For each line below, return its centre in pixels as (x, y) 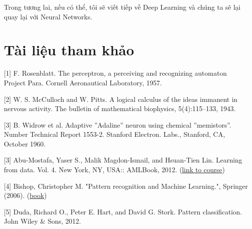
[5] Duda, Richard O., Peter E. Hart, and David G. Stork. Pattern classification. (123, 211)
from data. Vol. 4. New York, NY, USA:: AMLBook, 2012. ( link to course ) (115, 170)
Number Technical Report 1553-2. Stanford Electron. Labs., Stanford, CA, (115, 134)
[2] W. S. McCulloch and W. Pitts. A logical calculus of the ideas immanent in (121, 99)
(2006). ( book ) (25, 195)
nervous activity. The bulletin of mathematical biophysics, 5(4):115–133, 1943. (120, 108)
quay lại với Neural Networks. (48, 16)
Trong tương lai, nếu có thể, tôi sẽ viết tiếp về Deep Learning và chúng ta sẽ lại (122, 7)
